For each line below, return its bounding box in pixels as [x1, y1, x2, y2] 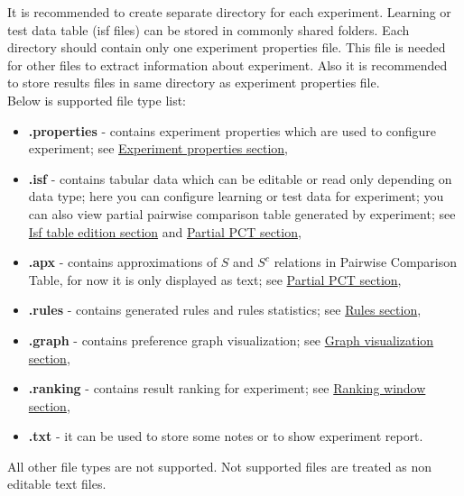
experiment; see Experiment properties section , [28, 139, 288, 158]
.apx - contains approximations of [28, 253, 218, 271]
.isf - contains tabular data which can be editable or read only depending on [28, 169, 452, 188]
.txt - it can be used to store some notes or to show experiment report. [28, 427, 423, 445]
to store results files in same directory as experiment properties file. [7, 73, 380, 92]
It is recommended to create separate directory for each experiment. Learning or [7, 3, 451, 21]
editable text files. [7, 474, 107, 493]
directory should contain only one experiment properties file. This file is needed [7, 38, 446, 57]
